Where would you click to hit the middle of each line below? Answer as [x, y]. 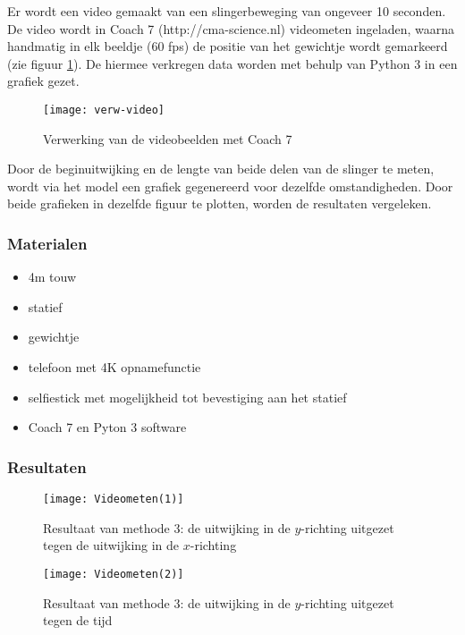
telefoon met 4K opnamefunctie [114, 367]
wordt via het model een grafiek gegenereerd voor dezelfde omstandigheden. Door [230, 186]
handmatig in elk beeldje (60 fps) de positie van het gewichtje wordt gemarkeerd [228, 46]
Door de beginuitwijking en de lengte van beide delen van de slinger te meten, [221, 169]
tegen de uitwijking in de [111, 545]
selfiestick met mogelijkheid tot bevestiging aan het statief [187, 397]
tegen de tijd [78, 620]
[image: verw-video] [104, 110]
